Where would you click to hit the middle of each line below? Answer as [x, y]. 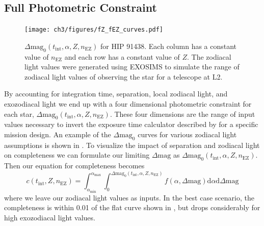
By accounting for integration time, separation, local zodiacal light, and [116, 94]
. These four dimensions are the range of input [182, 114]
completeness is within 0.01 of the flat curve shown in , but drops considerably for [132, 207]
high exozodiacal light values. [50, 217]
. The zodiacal [209, 56]
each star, [19, 114]
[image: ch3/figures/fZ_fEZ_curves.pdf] [94, 30]
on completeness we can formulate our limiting [77, 155]
